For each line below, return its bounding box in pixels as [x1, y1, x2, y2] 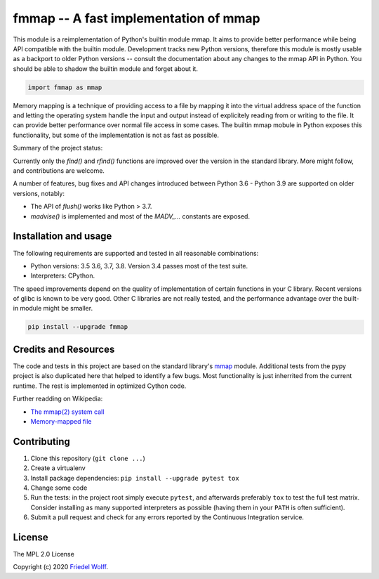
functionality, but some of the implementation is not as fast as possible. [13, 131, 219, 139]
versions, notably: [13, 189, 65, 197]
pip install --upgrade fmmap [27, 323, 128, 331]
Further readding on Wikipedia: [13, 394, 103, 403]
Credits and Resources [13, 343, 115, 355]
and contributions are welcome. [13, 167, 105, 175]
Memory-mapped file [30, 417, 92, 425]
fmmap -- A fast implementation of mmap [13, 11, 260, 26]
